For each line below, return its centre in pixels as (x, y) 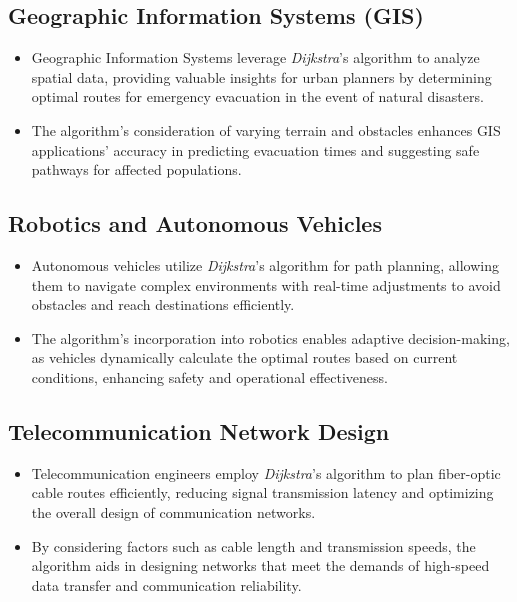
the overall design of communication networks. (173, 511)
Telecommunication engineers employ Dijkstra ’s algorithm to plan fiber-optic (266, 472)
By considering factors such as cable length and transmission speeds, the (253, 545)
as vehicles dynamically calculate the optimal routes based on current (244, 357)
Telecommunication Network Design (199, 430)
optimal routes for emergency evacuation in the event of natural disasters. (257, 96)
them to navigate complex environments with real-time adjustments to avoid (266, 284)
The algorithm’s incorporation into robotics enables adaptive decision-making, (270, 337)
